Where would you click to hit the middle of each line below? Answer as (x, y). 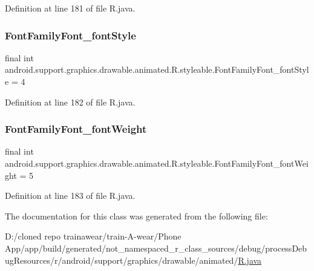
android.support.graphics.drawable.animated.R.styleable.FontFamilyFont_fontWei (157, 163)
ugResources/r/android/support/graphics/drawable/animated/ (122, 260)
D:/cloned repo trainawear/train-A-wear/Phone (93, 236)
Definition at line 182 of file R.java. (70, 102)
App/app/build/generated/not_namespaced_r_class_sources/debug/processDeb (156, 248)
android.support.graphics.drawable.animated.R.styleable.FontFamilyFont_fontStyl (157, 69)
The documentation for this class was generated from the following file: (136, 216)
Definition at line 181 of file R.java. (70, 8)
